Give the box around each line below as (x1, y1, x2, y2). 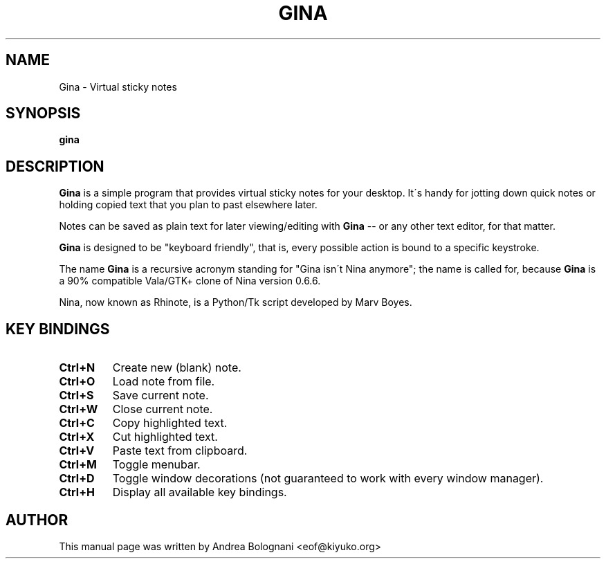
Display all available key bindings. (112, 485, 287, 500)
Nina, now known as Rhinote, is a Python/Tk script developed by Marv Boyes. (59, 296, 412, 309)
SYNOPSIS (6, 104, 81, 122)
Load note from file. (112, 374, 215, 389)
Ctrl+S (59, 388, 94, 403)
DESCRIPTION (6, 157, 104, 175)
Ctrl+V (59, 444, 95, 458)
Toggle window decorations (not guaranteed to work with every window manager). (112, 471, 544, 486)
